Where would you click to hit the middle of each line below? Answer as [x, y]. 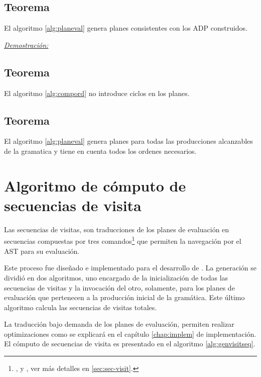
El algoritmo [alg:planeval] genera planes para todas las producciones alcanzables [128, 141]
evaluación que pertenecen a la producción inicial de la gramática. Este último [124, 297]
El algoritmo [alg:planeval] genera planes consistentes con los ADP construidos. [126, 28]
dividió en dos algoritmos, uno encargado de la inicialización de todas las [116, 277]
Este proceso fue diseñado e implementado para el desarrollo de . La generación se [130, 268]
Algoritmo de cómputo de [95, 185]
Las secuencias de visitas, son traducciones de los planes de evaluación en [117, 229]
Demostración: [26, 44]
